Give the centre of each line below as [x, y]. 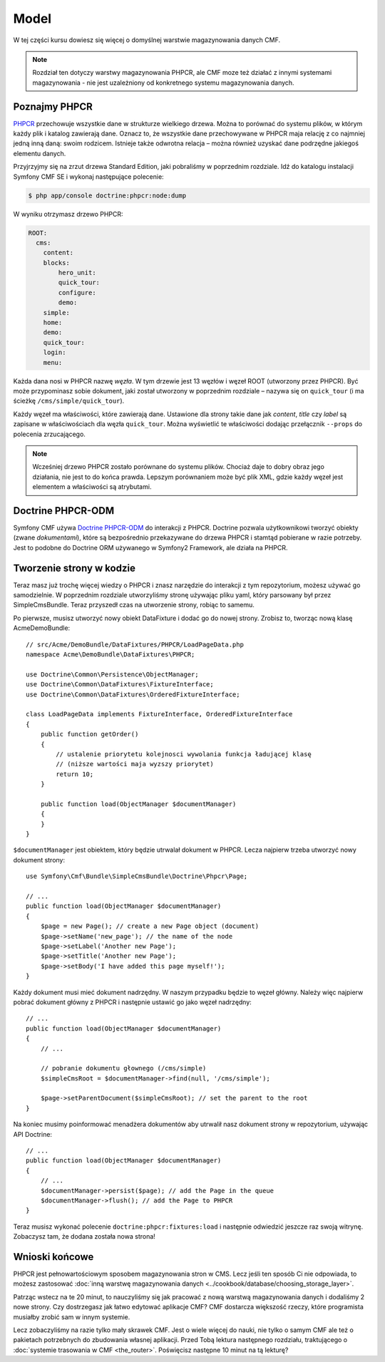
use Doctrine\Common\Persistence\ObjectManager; [112, 674]
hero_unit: [77, 273]
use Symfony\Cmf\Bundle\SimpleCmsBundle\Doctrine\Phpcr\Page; [137, 876]
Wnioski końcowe [53, 1257]
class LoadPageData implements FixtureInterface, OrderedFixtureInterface [159, 714]
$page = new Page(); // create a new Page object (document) [150, 926]
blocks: [57, 263]
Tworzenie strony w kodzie [74, 568]
